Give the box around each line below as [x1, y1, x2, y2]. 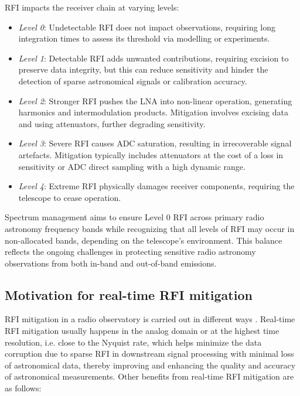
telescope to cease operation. [18, 191, 121, 203]
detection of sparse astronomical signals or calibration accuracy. [18, 74, 247, 87]
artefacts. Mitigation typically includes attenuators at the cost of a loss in [18, 148, 284, 161]
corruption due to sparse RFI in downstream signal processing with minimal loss [5, 347, 294, 360]
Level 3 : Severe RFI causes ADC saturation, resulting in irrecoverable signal [18, 137, 292, 149]
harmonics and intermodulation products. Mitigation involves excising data [18, 106, 288, 118]
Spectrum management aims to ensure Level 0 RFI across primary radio [5, 211, 264, 223]
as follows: [5, 382, 42, 394]
